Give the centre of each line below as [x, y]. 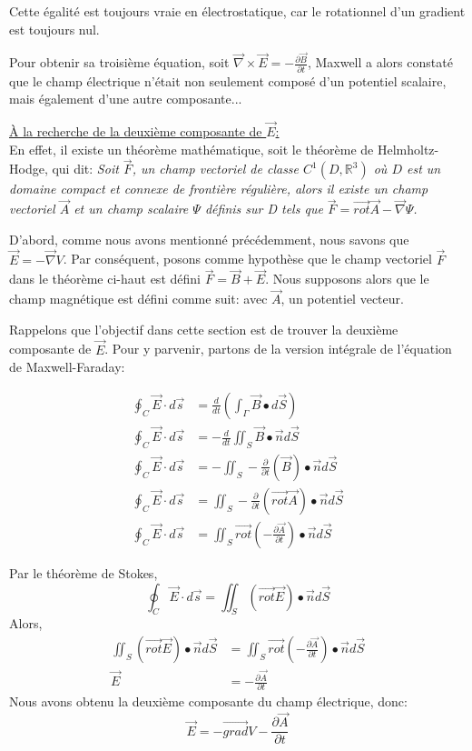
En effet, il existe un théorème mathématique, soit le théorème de [192, 149]
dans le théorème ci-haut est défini [105, 279]
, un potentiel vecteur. [342, 299]
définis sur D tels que [264, 209]
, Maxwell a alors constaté [380, 62]
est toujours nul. [54, 29]
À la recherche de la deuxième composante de [136, 130]
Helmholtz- [408, 149]
